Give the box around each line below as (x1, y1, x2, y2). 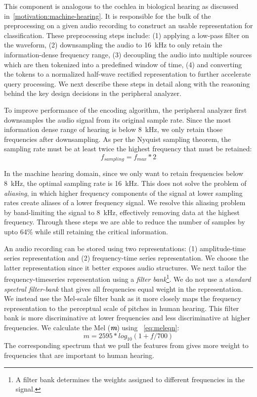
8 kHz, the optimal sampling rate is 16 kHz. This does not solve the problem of (4, 177, 247, 188)
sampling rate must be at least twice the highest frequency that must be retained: (4, 143, 252, 154)
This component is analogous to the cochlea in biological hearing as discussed (4, 1, 239, 11)
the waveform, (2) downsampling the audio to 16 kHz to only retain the (4, 40, 222, 50)
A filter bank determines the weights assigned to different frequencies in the (15, 374, 245, 384)
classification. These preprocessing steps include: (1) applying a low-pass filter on (4, 30, 249, 40)
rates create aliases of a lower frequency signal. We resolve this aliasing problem (4, 197, 246, 208)
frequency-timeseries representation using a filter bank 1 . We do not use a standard (4, 272, 251, 284)
